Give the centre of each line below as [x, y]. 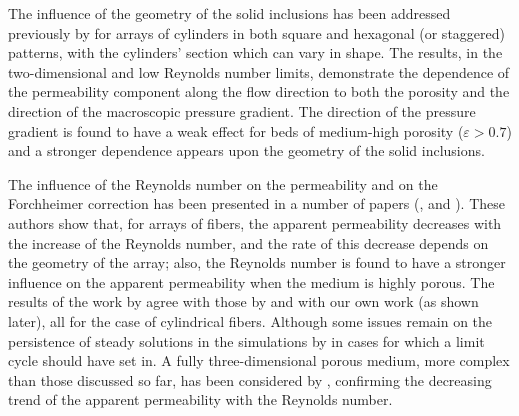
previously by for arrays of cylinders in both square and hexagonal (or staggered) [256, 32]
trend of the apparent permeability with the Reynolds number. [200, 399]
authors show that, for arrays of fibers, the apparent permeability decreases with [255, 222]
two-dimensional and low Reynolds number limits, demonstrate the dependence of [259, 71]
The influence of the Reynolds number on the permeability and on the [223, 183]
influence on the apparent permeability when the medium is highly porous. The [251, 281]
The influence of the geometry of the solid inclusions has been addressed [229, 13]
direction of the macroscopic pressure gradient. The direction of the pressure [242, 110]
